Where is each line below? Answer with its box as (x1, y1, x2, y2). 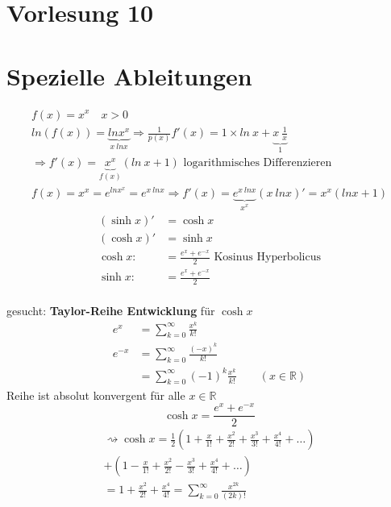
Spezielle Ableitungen (6, 59, 252, 92)
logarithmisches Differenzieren (183, 157, 332, 169)
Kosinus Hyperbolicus (214, 251, 321, 264)
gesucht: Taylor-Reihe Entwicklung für (6, 301, 215, 318)
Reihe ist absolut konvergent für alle (6, 386, 185, 403)
